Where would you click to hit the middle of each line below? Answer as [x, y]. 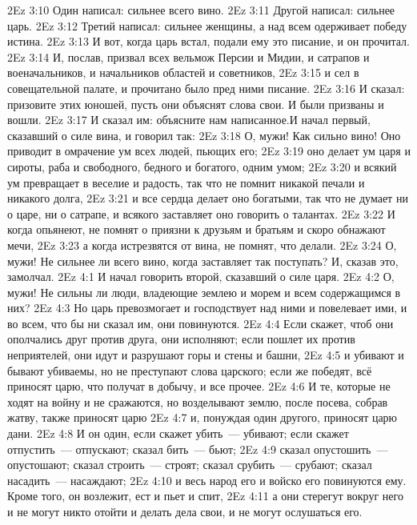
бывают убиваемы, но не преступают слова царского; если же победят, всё [190, 370]
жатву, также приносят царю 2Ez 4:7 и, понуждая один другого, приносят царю [202, 417]
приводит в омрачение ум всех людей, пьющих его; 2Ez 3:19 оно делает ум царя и [209, 151]
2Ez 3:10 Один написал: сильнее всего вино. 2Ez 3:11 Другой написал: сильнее [201, 10]
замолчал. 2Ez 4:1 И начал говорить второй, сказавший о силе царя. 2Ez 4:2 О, [201, 277]
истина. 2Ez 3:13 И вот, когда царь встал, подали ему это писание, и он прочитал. [208, 41]
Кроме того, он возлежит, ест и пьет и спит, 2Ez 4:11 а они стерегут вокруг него [205, 496]
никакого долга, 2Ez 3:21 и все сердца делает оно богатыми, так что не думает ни [208, 198]
